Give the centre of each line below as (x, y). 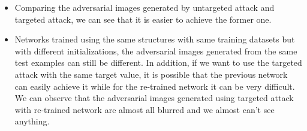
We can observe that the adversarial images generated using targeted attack (154, 98)
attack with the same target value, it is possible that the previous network (151, 74)
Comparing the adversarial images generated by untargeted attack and (145, 7)
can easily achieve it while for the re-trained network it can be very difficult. (155, 86)
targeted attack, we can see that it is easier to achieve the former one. (143, 19)
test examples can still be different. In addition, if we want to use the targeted (158, 63)
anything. (32, 121)
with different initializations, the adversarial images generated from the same (156, 51)
